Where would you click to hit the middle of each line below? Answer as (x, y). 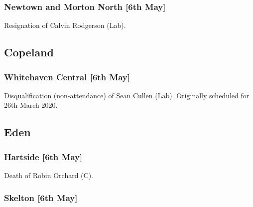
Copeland (29, 52)
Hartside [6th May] (43, 156)
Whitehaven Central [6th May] (67, 77)
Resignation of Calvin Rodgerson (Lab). (65, 25)
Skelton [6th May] (41, 197)
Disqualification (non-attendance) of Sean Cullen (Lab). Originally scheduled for (127, 95)
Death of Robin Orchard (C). (49, 175)
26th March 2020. (31, 105)
